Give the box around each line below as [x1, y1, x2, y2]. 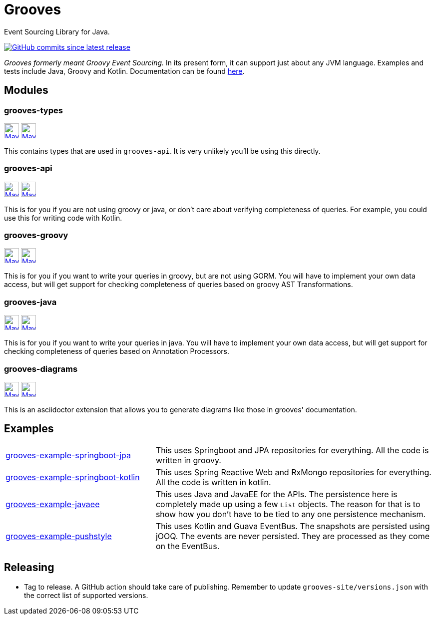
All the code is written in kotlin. [155, 477, 271, 487]
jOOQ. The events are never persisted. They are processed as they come [155, 531, 430, 541]
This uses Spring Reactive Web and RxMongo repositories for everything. [155, 467, 432, 477]
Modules [4, 84, 48, 97]
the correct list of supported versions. [24, 591, 148, 600]
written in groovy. [155, 455, 221, 465]
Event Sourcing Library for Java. [4, 27, 110, 36]
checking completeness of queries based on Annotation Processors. [4, 347, 229, 356]
